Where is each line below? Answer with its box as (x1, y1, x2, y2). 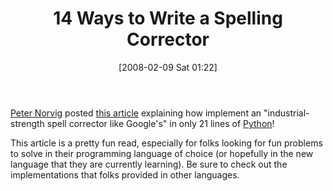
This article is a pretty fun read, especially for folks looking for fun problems (10, 137, 323, 149)
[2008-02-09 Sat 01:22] (118, 61, 218, 73)
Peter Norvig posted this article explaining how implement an (10, 107, 262, 119)
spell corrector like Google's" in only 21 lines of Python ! (46, 117, 275, 129)
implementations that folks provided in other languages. (10, 168, 240, 181)
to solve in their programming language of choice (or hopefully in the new (10, 147, 314, 159)
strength (10, 117, 45, 129)
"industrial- (263, 107, 310, 119)
